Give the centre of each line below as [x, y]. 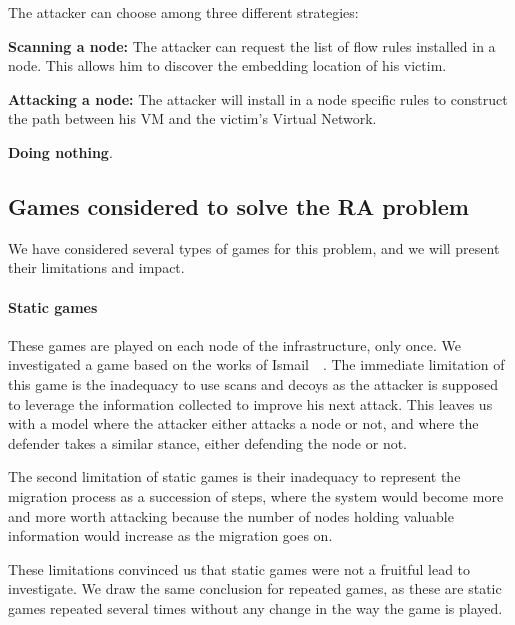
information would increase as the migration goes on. [170, 535]
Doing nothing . [60, 151]
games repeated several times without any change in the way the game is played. [255, 607]
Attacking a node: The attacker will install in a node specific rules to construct [258, 98]
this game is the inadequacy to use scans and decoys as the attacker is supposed [253, 383]
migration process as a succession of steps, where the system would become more [256, 495]
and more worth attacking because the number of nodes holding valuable [231, 515]
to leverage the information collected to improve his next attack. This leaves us [250, 403]
